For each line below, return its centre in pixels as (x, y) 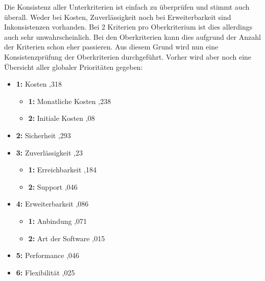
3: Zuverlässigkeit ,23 (49, 152)
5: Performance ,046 (48, 255)
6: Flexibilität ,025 (45, 272)
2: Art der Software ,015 (67, 238)
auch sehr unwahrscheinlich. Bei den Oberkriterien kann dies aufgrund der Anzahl (132, 36)
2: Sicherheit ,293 (43, 135)
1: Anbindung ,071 (58, 221)
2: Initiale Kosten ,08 (62, 118)
